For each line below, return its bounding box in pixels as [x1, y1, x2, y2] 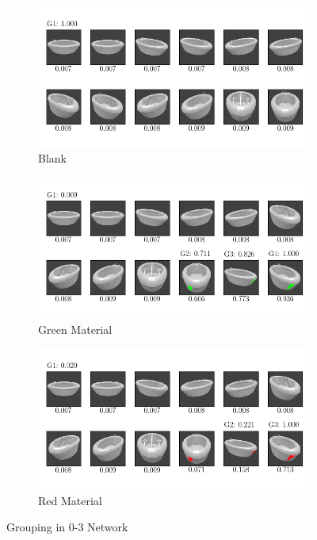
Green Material [38, 320, 113, 337]
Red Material [38, 492, 102, 508]
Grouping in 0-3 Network [6, 519, 128, 535]
